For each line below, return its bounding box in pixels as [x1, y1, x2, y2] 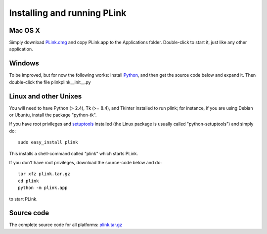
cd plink [18, 178, 39, 184]
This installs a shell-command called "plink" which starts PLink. [9, 150, 138, 156]
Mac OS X [9, 26, 41, 35]
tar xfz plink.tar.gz [18, 171, 70, 177]
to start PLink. [9, 196, 38, 202]
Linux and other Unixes [9, 92, 82, 100]
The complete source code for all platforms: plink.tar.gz [9, 222, 122, 228]
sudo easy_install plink [18, 140, 78, 145]
